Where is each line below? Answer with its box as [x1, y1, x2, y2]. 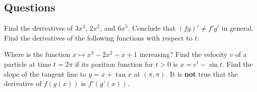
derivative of [4, 78, 42, 89]
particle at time [4, 58, 51, 69]
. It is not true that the [166, 68, 238, 79]
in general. [221, 23, 254, 33]
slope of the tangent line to [4, 68, 86, 79]
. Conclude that [128, 23, 176, 33]
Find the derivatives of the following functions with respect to [4, 32, 192, 43]
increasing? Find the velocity [139, 49, 228, 59]
